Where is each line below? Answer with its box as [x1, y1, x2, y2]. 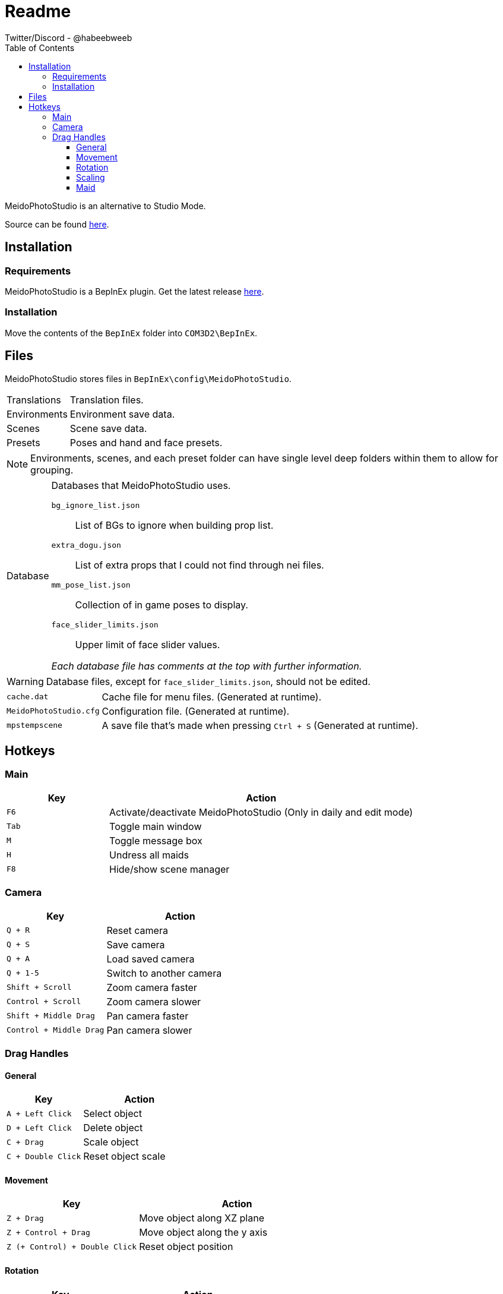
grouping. [30, 463, 74, 476]
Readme [5, 1, 71, 21]
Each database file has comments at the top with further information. [51, 659, 362, 672]
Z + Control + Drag [7, 1227, 90, 1237]
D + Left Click [7, 1123, 72, 1132]
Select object [83, 1107, 142, 1120]
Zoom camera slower [106, 995, 201, 1008]
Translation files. [69, 393, 144, 406]
